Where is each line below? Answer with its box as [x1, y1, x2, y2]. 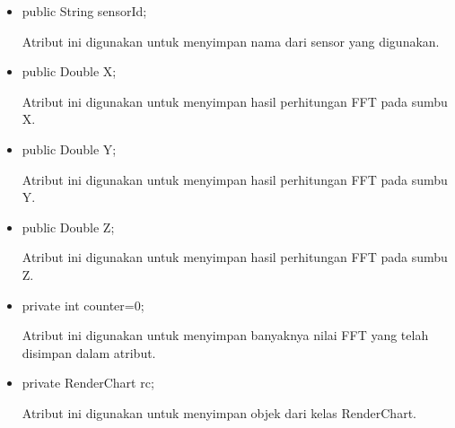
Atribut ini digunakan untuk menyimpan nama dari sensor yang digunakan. [22, 31, 440, 50]
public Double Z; [22, 217, 115, 236]
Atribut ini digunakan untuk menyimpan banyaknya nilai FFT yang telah [22, 326, 429, 345]
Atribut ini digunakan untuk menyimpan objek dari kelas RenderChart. [22, 403, 416, 422]
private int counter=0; [22, 295, 144, 314]
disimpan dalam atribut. [22, 343, 156, 362]
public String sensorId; [22, 2, 147, 20]
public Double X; [22, 62, 117, 81]
